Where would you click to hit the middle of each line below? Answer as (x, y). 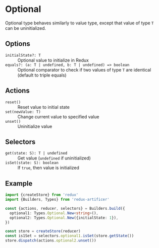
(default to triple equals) (42, 75)
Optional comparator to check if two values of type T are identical (84, 70)
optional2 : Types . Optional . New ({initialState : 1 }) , (64, 218)
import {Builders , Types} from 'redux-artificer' (57, 200)
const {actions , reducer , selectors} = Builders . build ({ (65, 208)
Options (18, 44)
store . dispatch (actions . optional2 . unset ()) (51, 241)
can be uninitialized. (26, 28)
